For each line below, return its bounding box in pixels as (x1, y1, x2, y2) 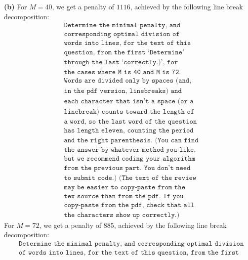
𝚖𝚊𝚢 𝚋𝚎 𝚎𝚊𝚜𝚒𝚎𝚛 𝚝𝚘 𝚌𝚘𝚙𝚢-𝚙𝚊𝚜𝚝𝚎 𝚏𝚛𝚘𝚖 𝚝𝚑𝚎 (64, 183, 186, 191)
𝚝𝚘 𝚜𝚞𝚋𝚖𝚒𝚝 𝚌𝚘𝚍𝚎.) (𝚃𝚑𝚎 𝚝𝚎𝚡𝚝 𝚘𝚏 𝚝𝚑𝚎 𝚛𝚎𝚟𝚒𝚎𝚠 (64, 174, 197, 181)
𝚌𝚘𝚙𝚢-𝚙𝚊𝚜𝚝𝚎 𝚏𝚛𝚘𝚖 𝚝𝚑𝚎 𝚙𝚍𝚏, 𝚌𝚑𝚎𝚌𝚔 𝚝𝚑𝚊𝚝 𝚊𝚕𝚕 (64, 201, 195, 209)
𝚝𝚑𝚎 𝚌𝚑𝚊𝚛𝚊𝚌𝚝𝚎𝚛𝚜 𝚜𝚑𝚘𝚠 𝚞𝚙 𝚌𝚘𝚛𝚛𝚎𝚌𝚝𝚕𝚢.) (64, 211, 180, 218)
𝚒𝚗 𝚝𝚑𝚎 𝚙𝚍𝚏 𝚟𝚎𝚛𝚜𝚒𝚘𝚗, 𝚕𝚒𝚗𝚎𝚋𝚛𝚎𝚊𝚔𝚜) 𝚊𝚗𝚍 (64, 87, 182, 95)
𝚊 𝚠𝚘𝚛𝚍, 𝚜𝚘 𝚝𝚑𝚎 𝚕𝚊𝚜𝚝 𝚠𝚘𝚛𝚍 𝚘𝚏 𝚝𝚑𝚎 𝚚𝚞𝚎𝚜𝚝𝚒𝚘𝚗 (64, 118, 197, 125)
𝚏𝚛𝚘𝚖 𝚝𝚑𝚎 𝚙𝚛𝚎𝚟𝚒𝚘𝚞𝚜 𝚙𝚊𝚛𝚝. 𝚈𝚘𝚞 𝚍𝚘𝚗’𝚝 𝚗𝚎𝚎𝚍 (64, 164, 191, 172)
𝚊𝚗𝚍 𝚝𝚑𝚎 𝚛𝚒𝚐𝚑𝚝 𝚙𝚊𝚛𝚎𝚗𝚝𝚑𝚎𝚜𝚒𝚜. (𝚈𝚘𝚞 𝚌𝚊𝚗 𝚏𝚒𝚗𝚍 (64, 136, 199, 144)
